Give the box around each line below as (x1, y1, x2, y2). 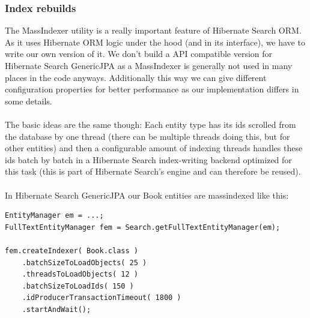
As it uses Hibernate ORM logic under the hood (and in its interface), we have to (5, 35, 305, 48)
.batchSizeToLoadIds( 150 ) (22, 281, 134, 290)
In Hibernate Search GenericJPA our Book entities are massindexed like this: (5, 188, 289, 201)
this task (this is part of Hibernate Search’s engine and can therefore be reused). (5, 165, 301, 178)
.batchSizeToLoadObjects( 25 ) (22, 258, 147, 267)
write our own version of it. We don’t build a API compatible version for (5, 47, 273, 60)
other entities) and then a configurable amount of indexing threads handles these (5, 142, 303, 154)
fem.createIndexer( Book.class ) (5, 246, 138, 255)
